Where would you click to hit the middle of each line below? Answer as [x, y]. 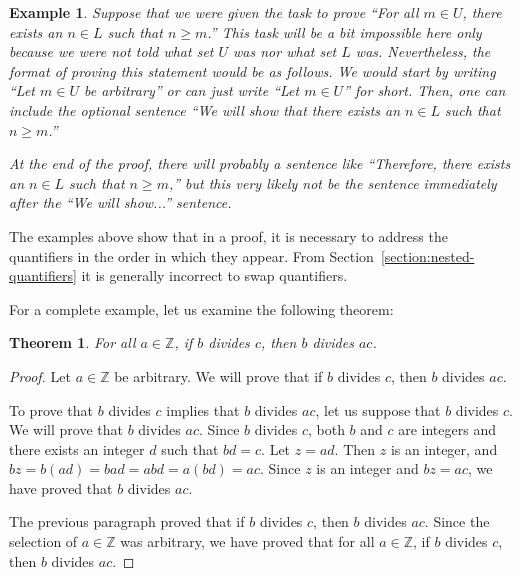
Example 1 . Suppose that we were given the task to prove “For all [214, 12]
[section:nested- [427, 255]
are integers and [447, 429]
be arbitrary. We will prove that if [218, 375]
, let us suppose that [378, 409]
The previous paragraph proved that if [127, 521]
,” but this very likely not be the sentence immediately [332, 182]
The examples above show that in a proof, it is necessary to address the [228, 235]
